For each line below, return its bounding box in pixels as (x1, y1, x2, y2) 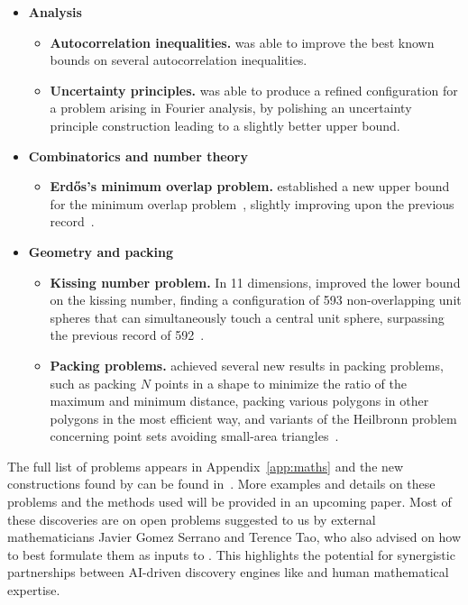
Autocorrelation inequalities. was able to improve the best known (50, 32, 435, 51)
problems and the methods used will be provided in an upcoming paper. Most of (7, 492, 452, 511)
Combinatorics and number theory (28, 146, 248, 165)
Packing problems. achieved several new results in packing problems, (50, 355, 444, 374)
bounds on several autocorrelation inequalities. (50, 50, 307, 69)
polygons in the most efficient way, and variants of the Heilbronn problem (50, 408, 457, 427)
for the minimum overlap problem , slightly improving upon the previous (50, 194, 454, 213)
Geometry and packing (28, 242, 173, 261)
